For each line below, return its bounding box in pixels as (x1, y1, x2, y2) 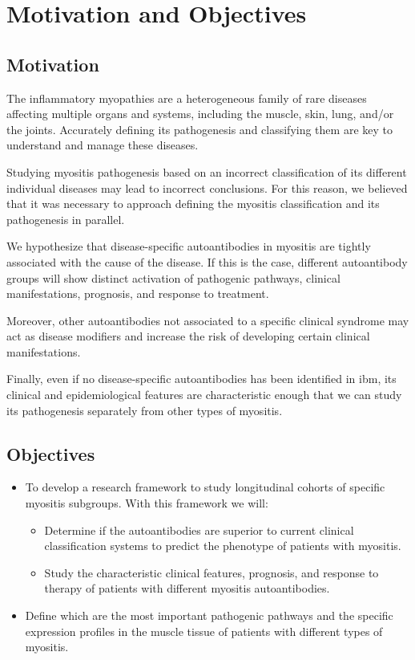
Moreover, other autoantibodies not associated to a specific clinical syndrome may (6, 312, 409, 328)
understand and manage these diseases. (6, 136, 199, 153)
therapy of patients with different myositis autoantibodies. (44, 580, 330, 597)
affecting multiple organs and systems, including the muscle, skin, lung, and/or (6, 105, 394, 122)
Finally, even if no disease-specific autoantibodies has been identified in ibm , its (6, 370, 397, 387)
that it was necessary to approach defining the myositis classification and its (6, 195, 380, 212)
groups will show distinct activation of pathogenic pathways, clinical (6, 269, 340, 286)
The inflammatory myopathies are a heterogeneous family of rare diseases (6, 89, 367, 106)
